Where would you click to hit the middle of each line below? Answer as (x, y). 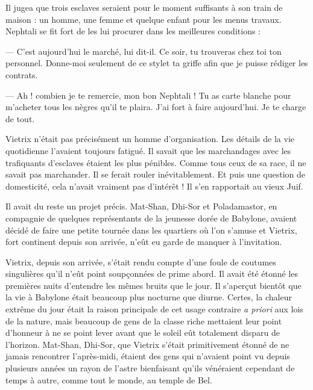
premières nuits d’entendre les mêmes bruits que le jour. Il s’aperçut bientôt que (153, 285)
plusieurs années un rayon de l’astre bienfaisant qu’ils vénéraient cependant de (150, 368)
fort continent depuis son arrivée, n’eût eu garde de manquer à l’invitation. (144, 242)
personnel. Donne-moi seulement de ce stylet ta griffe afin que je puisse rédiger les (157, 63)
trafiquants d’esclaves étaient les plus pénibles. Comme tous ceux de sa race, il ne (156, 162)
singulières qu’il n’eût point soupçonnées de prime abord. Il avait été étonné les (152, 274)
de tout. (20, 118)
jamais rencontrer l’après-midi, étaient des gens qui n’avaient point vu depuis (148, 356)
